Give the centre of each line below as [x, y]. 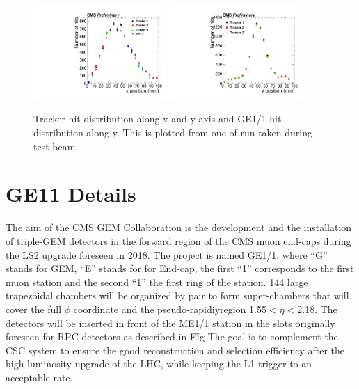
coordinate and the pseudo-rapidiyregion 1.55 [170, 309]
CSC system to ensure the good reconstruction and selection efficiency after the [175, 350]
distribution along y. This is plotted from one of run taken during [173, 133]
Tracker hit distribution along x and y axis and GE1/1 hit [158, 119]
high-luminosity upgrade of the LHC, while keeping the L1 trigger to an [159, 364]
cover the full [34, 309]
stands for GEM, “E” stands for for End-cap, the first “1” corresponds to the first [180, 268]
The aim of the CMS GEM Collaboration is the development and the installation [179, 227]
